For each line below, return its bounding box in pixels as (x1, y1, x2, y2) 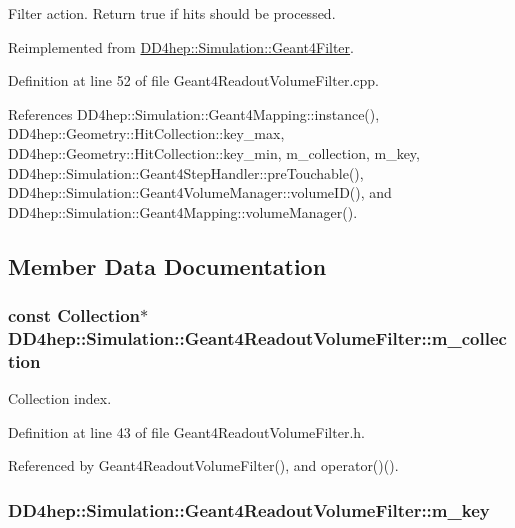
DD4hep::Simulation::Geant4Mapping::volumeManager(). (8, 201, 358, 222)
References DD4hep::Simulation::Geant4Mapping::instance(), (8, 103, 380, 124)
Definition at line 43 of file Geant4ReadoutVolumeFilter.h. (8, 421, 365, 442)
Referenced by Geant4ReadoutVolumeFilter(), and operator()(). (8, 455, 399, 476)
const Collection (8, 303, 141, 328)
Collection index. (8, 388, 112, 409)
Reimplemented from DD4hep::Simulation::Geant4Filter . (8, 36, 354, 57)
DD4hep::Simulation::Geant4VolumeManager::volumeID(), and (8, 182, 392, 203)
